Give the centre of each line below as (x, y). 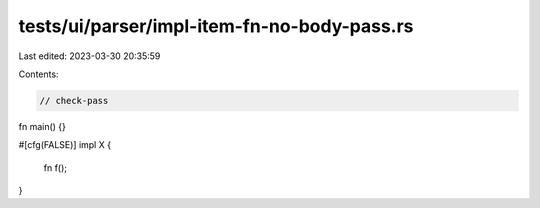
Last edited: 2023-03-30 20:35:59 (89, 56)
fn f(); (55, 167)
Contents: (38, 74)
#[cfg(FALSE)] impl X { (65, 145)
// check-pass (74, 100)
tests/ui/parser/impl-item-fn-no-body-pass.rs (216, 26)
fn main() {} (42, 126)
